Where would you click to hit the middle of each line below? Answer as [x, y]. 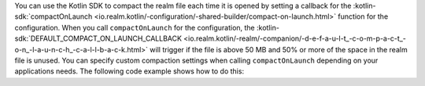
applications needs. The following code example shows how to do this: [129, 71]
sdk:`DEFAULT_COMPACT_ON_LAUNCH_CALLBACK [98, 38]
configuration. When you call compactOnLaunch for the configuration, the [135, 27]
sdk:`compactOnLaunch [54, 16]
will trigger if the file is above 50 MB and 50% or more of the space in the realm [279, 49]
